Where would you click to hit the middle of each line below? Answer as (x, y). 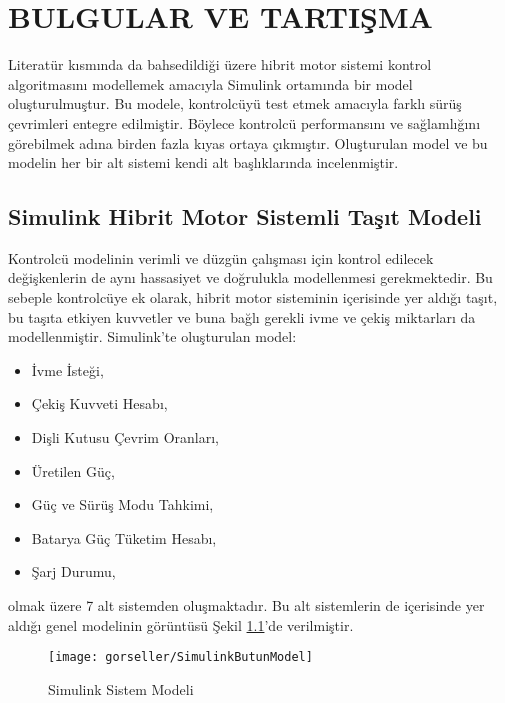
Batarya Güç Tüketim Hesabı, (124, 537)
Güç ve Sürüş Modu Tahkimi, (122, 504)
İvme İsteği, (67, 369)
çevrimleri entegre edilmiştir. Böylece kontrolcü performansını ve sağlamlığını (244, 122)
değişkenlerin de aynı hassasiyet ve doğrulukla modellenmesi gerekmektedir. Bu (250, 277)
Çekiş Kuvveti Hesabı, (99, 403)
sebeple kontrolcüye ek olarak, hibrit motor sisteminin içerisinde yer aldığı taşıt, (253, 297)
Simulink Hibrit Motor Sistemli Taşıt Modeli (245, 216)
